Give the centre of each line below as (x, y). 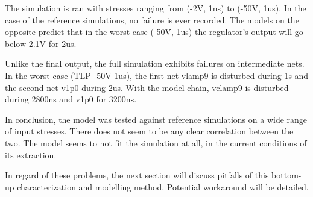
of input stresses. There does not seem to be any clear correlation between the (149, 131)
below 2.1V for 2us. (41, 43)
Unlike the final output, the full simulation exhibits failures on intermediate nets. (155, 64)
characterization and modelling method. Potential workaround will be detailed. (163, 186)
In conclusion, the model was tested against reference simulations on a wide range (156, 119)
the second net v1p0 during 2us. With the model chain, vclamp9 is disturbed (147, 87)
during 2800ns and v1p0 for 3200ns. (71, 99)
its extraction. (31, 155)
